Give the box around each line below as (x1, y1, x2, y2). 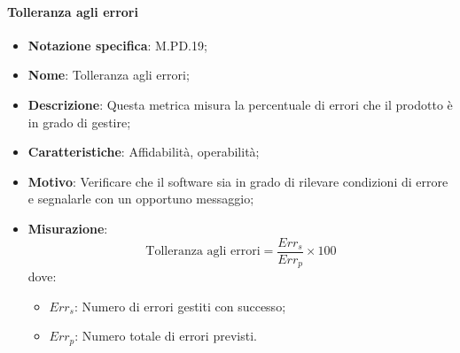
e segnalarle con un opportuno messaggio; (27, 189, 254, 208)
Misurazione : (27, 219, 108, 237)
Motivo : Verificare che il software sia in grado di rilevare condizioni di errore (27, 172, 448, 190)
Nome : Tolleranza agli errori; (27, 65, 190, 84)
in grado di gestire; (27, 112, 131, 131)
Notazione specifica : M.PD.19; (27, 35, 207, 54)
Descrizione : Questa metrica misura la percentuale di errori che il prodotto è (27, 95, 453, 113)
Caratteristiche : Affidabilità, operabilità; (27, 142, 260, 161)
